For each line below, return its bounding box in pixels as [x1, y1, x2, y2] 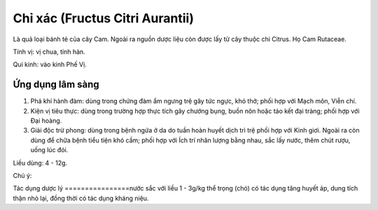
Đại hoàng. [30, 117, 62, 125]
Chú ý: [13, 171, 32, 179]
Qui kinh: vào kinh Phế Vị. [13, 60, 87, 69]
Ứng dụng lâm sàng [13, 79, 99, 91]
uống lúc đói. [30, 146, 69, 154]
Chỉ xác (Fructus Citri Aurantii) [13, 10, 194, 26]
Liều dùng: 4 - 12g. [13, 158, 68, 167]
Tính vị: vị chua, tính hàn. [13, 47, 85, 56]
